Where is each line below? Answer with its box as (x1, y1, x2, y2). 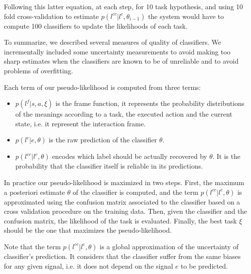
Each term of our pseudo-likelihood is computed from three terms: (4, 82, 201, 92)
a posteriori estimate (4, 187, 65, 197)
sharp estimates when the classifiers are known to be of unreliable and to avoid (4, 56, 239, 66)
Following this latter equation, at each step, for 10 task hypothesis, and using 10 (4, 1, 243, 11)
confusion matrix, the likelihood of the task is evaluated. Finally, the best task (4, 215, 237, 225)
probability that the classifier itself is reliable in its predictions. (15, 161, 203, 171)
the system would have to (148, 11, 224, 21)
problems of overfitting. (4, 65, 73, 75)
